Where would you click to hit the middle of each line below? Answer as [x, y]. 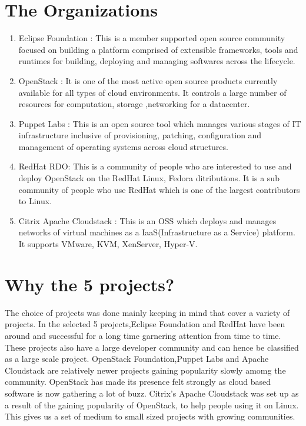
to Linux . [35, 201]
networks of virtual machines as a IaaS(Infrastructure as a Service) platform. [157, 232]
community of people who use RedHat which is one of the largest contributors [159, 189]
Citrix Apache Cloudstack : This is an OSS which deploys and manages [147, 220]
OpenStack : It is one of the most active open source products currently [148, 80]
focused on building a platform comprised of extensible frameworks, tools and [158, 49]
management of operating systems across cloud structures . [123, 146]
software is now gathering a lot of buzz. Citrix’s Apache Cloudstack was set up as [152, 393]
